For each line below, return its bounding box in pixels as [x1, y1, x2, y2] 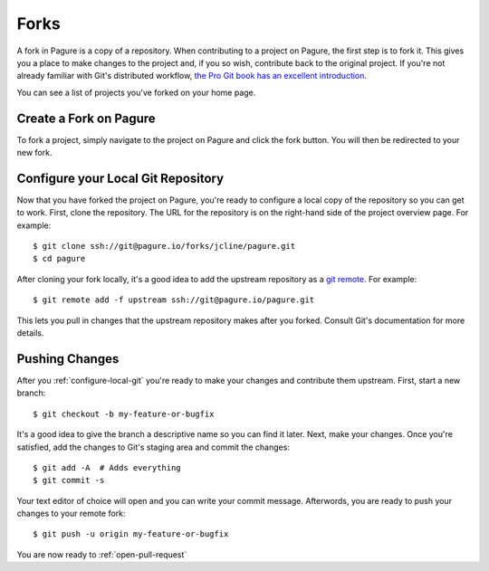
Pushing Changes [16, 351, 120, 366]
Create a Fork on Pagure [16, 110, 156, 126]
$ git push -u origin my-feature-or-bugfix [33, 529, 229, 539]
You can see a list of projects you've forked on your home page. [16, 87, 256, 98]
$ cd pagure [33, 253, 86, 264]
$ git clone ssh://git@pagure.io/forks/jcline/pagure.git [33, 241, 296, 252]
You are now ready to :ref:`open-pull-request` [16, 548, 187, 560]
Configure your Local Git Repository [16, 170, 225, 186]
